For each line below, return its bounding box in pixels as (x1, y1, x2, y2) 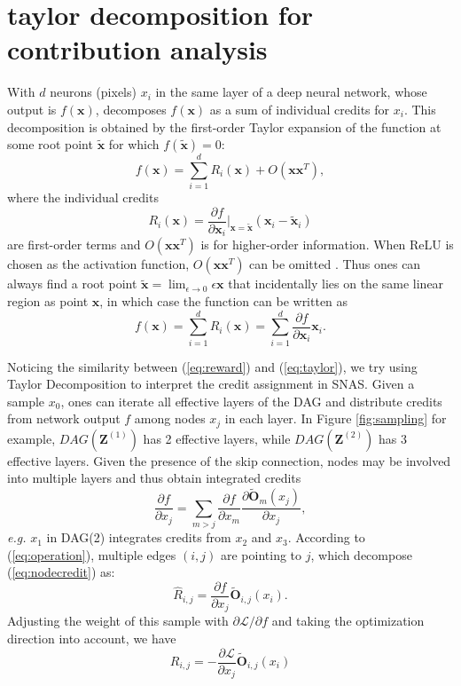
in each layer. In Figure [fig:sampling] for (224, 409, 447, 428)
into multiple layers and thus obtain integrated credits (7, 469, 301, 487)
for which (108, 135, 160, 154)
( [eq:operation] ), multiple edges (7, 545, 176, 564)
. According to (287, 528, 365, 547)
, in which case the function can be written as (99, 291, 348, 310)
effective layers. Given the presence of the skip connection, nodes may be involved (7, 451, 451, 469)
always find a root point (7, 274, 137, 293)
